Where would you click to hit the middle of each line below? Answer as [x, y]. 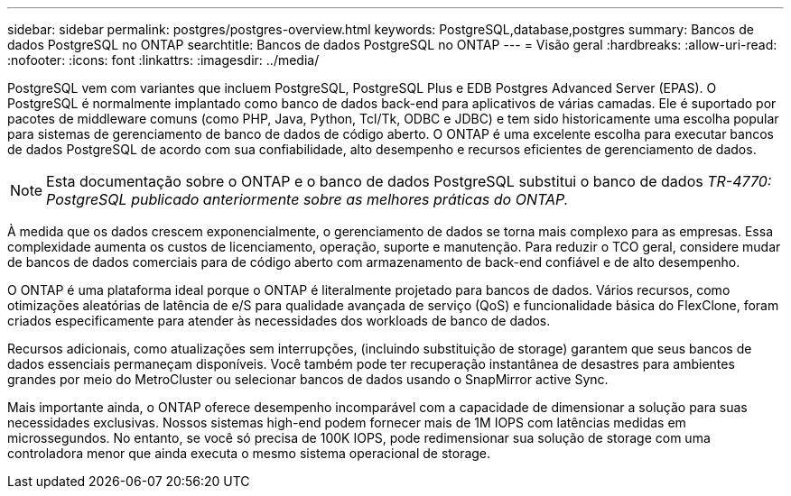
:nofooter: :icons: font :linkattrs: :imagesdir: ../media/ [163, 60]
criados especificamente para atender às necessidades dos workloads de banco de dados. [279, 321]
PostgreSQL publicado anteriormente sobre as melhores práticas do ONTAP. [307, 199]
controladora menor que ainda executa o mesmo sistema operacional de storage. [249, 453]
